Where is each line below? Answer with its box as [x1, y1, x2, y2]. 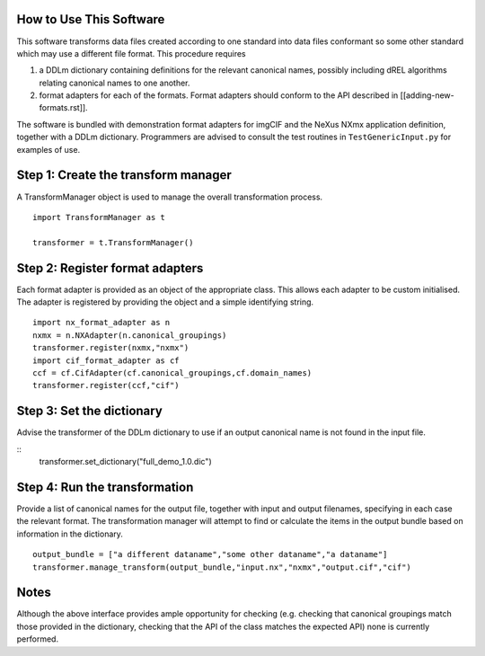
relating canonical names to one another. [39, 77, 190, 88]
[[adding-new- [400, 90, 455, 101]
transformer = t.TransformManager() [32, 237, 194, 247]
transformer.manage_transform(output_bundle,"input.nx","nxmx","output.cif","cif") [32, 562, 412, 572]
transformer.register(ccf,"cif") [32, 380, 180, 391]
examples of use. [16, 144, 81, 155]
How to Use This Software [16, 12, 165, 27]
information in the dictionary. [16, 528, 123, 539]
